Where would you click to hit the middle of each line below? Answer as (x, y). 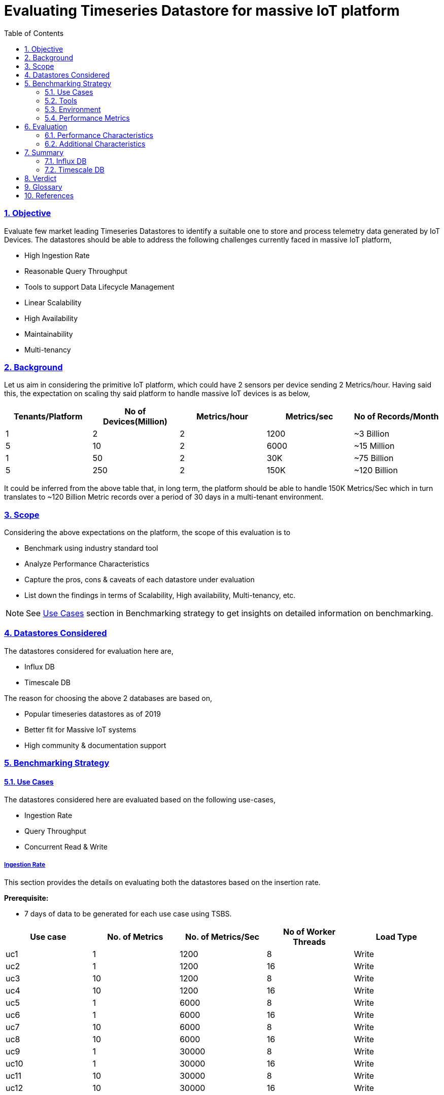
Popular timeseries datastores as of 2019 (93, 714)
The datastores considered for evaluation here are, (89, 651)
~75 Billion (374, 458)
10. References (49, 195)
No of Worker (310, 932)
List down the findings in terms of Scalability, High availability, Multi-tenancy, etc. (160, 595)
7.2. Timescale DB (75, 169)
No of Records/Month (396, 417)
